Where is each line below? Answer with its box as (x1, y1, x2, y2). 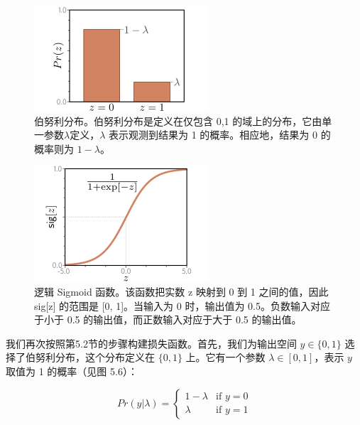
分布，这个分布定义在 (55, 350, 155, 365)
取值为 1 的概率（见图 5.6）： (6, 363, 138, 378)
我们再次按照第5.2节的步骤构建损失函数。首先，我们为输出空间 (6, 335, 297, 350)
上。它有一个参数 (185, 350, 266, 365)
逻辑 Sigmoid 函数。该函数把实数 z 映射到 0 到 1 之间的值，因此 (34, 284, 329, 298)
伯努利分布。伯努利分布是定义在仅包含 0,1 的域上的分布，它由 (34, 113, 322, 128)
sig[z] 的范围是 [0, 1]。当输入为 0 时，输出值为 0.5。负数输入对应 (34, 298, 330, 313)
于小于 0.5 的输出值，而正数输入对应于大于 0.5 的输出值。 (34, 312, 302, 327)
